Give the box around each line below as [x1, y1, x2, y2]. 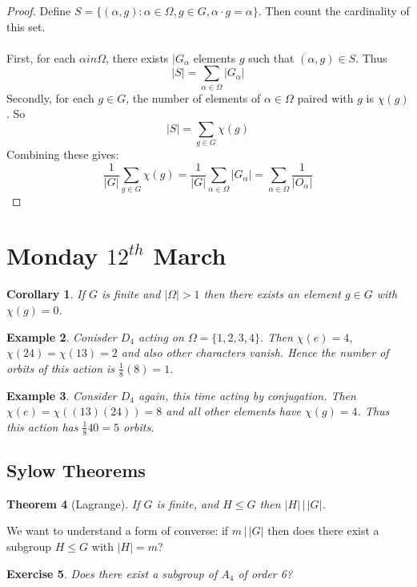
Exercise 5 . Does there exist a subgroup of [6, 565, 218, 581]
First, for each [6, 49, 76, 66]
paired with [297, 89, 354, 106]
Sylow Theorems [6, 457, 146, 482]
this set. [6, 18, 46, 34]
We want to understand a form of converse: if [6, 522, 229, 539]
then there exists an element [203, 285, 341, 302]
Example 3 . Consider [6, 387, 117, 403]
